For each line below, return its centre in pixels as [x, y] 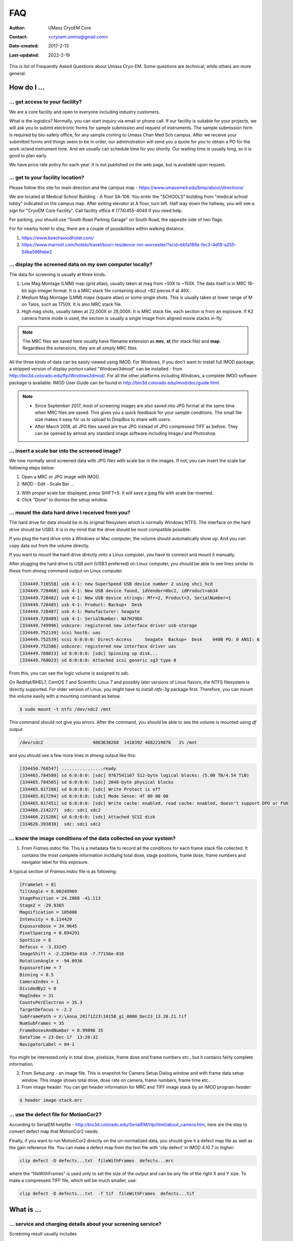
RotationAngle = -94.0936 [51, 961]
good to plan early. [28, 156]
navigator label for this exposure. [55, 862]
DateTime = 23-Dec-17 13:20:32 [59, 1037]
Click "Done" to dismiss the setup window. [65, 500]
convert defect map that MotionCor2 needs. [54, 1131]
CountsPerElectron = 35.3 [51, 1002]
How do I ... [27, 88]
